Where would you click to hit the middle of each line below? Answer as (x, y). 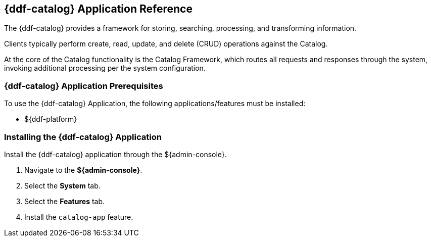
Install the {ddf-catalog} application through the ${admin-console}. (115, 154)
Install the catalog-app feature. (79, 217)
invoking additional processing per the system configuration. (105, 68)
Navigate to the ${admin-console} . (83, 170)
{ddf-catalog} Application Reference (98, 9)
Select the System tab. (62, 185)
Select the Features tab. (65, 201)
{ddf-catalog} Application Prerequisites (84, 86)
